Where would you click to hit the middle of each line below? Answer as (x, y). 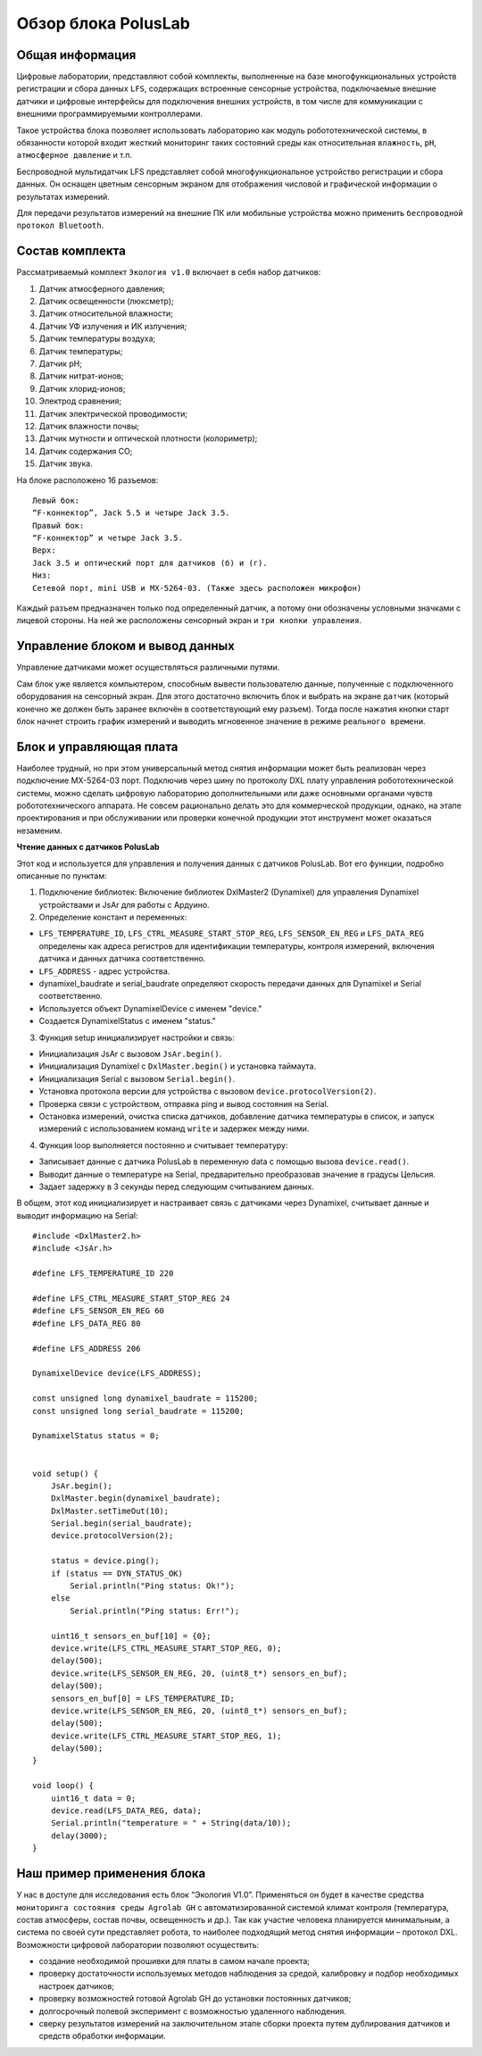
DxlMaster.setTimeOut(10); (110, 1511)
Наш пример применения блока (111, 1873)
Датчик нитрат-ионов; (81, 376)
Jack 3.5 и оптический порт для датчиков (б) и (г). (150, 563)
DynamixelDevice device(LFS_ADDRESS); (117, 1373)
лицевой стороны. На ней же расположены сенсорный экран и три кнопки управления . (189, 620)
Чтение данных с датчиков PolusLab (88, 847)
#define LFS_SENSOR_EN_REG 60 (99, 1311)
